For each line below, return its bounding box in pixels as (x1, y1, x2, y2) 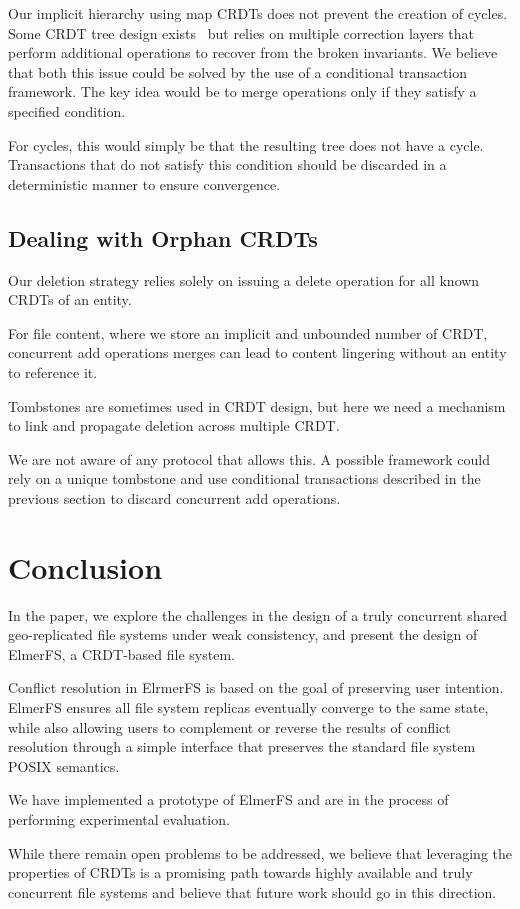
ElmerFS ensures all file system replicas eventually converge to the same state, (8, 696, 489, 717)
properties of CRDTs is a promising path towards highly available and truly (8, 862, 473, 883)
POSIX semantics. (8, 755, 120, 776)
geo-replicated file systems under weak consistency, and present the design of (8, 624, 478, 645)
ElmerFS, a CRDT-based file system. (8, 643, 235, 664)
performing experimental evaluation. (8, 808, 230, 829)
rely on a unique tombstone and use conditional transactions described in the (8, 468, 481, 489)
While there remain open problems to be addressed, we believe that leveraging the (8, 842, 513, 863)
